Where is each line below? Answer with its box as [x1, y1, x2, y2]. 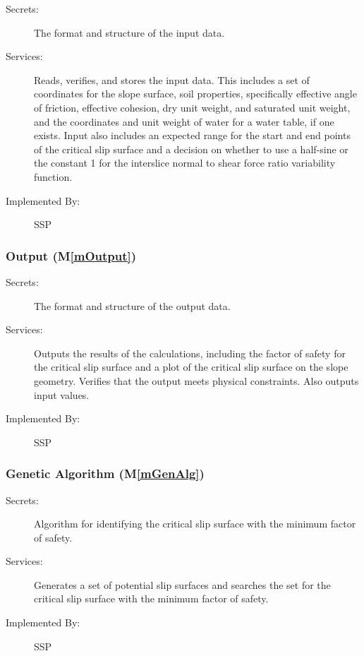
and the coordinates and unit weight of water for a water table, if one [34, 114, 334, 129]
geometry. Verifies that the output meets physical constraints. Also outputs [34, 373, 359, 388]
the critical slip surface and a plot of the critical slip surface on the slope [34, 359, 348, 374]
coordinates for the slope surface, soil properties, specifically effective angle [34, 86, 357, 101]
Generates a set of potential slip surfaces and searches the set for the [34, 577, 331, 592]
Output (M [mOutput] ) [6, 246, 137, 264]
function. [34, 169, 73, 184]
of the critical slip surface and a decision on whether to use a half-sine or [34, 141, 348, 156]
